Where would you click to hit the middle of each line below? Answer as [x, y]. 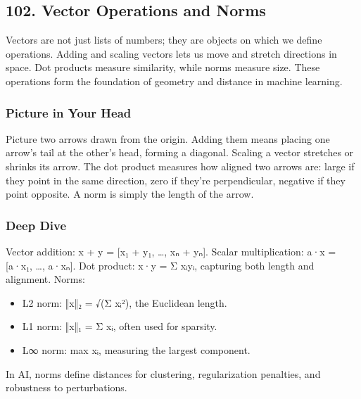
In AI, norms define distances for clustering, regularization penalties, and [163, 373]
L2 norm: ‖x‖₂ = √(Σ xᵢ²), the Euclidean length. [125, 302]
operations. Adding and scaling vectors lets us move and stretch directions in [171, 53]
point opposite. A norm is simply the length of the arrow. [130, 194]
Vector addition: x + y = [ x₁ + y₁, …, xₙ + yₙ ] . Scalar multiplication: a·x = [171, 251]
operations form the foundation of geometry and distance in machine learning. [174, 81]
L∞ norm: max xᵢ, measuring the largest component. [136, 349]
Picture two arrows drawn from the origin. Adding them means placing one [168, 138]
